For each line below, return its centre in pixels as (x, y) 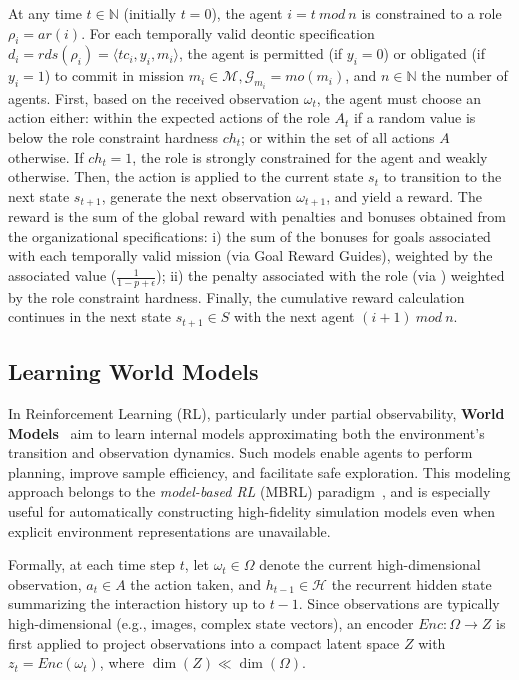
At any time (45, 13)
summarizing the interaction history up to (136, 603)
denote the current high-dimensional (370, 564)
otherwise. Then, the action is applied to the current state (186, 176)
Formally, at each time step (92, 564)
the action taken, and (195, 583)
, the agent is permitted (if (261, 53)
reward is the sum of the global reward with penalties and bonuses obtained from (257, 216)
